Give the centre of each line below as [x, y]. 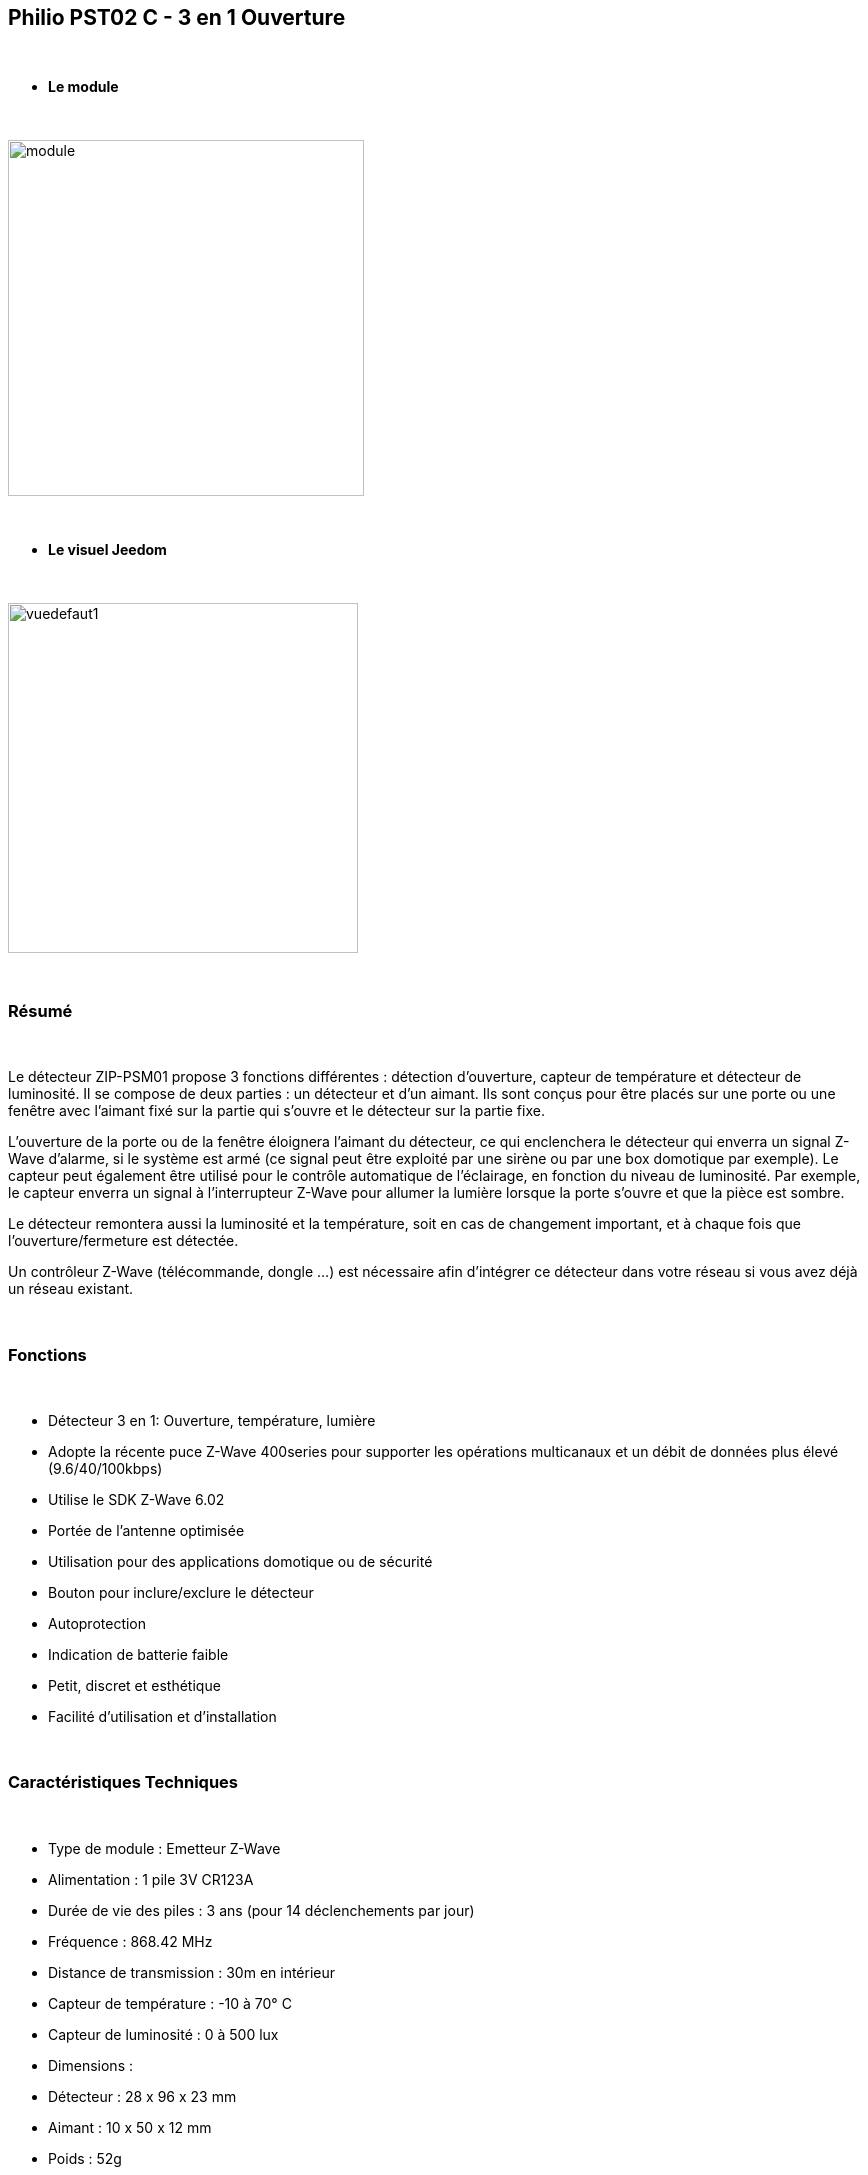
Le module [83, 87]
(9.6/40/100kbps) [105, 1468]
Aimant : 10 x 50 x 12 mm [130, 2127]
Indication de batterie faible [138, 1654]
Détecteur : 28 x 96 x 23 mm [142, 2096]
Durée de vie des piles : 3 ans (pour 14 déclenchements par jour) [261, 1910]
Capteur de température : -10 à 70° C [170, 2003]
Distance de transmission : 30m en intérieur [192, 1972]
